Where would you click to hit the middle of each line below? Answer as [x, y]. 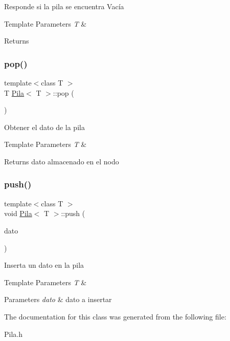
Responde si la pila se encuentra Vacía [64, 6]
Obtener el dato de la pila [44, 127]
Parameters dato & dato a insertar [58, 299]
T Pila [14, 92]
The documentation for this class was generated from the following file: [115, 316]
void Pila [18, 213]
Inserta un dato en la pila [44, 265]
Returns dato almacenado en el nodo [62, 161]
